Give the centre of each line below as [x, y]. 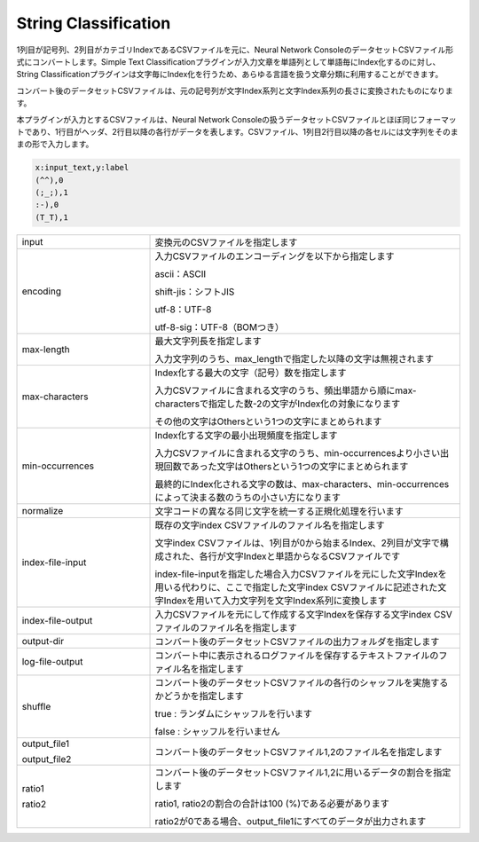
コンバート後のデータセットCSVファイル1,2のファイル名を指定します [298, 752]
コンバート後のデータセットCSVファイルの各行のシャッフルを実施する [302, 682]
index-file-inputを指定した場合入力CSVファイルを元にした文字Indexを [301, 574]
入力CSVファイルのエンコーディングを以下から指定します [275, 256]
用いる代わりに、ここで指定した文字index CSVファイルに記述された [296, 587]
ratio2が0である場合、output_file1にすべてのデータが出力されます [291, 821]
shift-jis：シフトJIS [195, 291]
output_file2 [47, 759]
